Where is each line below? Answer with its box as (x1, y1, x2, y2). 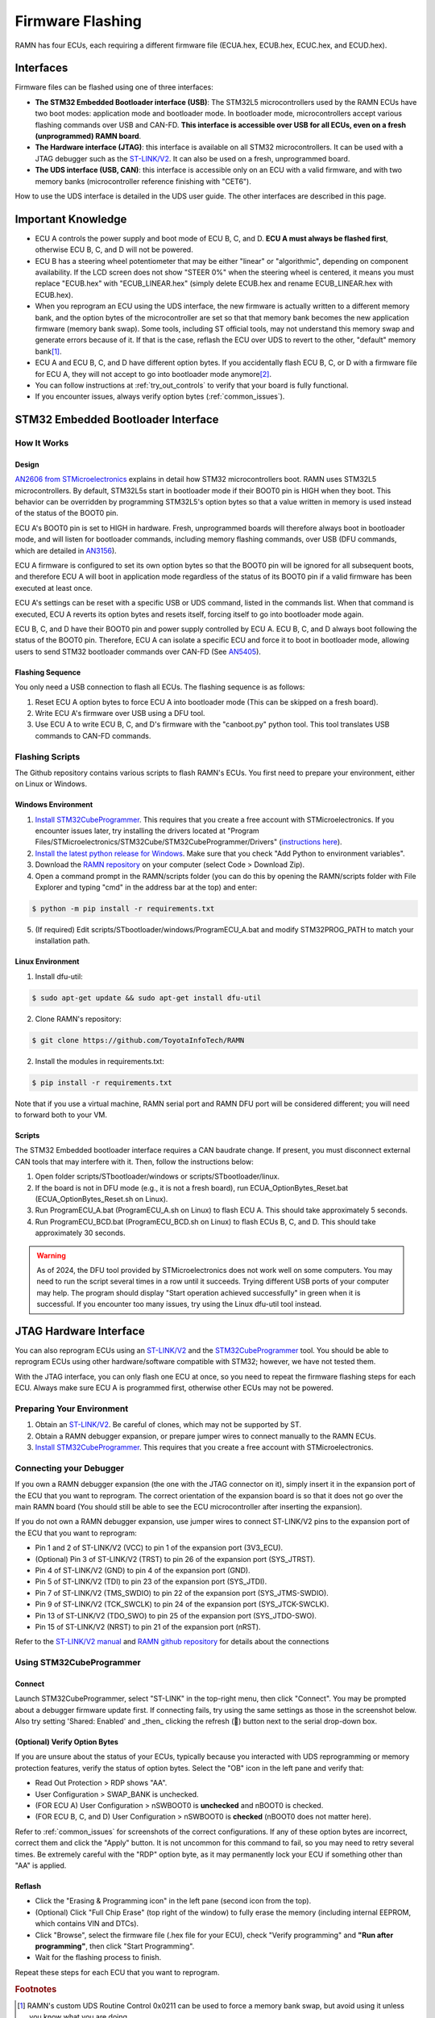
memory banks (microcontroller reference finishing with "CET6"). (35, 176, 251, 186)
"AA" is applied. (14, 1861, 67, 1870)
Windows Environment (14, 800, 93, 810)
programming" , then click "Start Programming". (35, 1941, 195, 1951)
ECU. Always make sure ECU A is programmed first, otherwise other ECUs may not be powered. (14, 1383, 333, 1392)
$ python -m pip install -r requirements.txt (31, 904, 215, 913)
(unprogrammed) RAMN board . (35, 132, 142, 141)
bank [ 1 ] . (35, 346, 62, 356)
